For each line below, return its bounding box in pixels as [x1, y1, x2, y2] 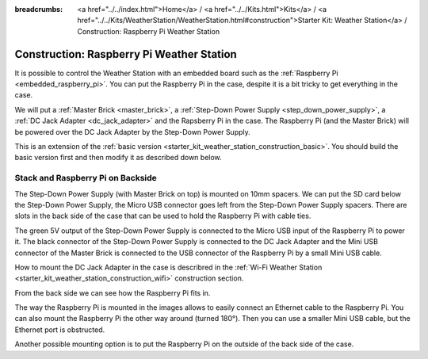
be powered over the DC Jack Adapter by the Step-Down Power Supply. [14, 127, 251, 136]
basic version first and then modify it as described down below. [14, 153, 222, 162]
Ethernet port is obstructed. [14, 325, 105, 334]
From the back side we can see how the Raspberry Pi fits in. [14, 288, 211, 297]
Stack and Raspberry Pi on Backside [14, 173, 158, 184]
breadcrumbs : [14, 5, 63, 13]
